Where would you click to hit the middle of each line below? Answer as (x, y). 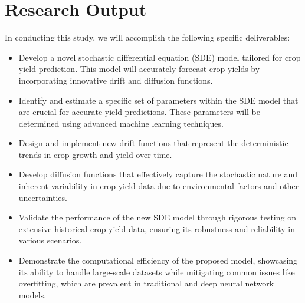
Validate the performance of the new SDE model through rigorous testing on (157, 217)
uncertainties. (43, 197)
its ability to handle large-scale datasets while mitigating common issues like (157, 271)
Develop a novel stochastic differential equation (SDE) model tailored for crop (160, 57)
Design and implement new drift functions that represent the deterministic (153, 143)
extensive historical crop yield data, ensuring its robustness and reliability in (157, 228)
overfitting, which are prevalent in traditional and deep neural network (146, 283)
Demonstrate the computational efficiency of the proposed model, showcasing (158, 260)
